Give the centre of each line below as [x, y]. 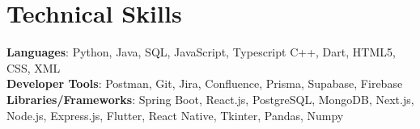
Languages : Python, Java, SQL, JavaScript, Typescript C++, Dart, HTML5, [201, 52]
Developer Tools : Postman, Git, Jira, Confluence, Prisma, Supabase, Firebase [205, 83]
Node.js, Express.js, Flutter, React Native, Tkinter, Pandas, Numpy [175, 115]
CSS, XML [34, 67]
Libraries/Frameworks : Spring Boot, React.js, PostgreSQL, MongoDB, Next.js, [210, 99]
